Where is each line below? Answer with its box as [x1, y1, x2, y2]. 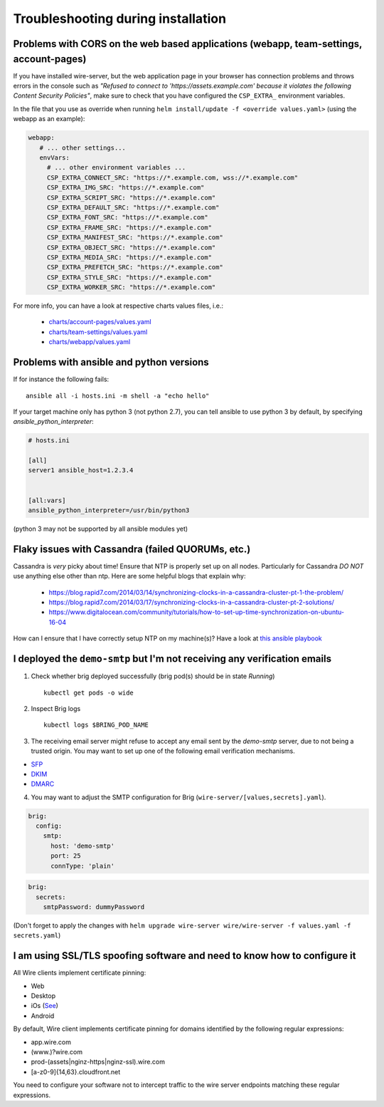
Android [31, 1012, 55, 1020]
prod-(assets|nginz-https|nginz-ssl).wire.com [31, 1058, 165, 1066]
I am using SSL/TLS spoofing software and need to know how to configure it [13, 950, 356, 962]
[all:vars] [28, 496, 66, 504]
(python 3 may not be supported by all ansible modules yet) [13, 524, 188, 533]
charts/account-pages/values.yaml [48, 318, 152, 326]
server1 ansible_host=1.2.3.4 [28, 467, 134, 474]
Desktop [31, 992, 56, 1000]
